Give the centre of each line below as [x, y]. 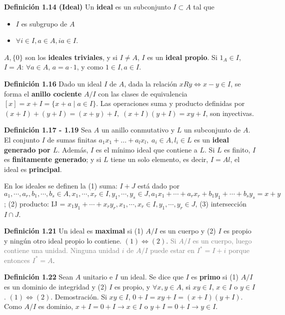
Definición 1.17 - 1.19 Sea [48, 130]
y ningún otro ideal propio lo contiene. [63, 240]
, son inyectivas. [230, 113]
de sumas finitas [72, 139]
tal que [204, 6]
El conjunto [22, 139]
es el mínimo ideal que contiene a [146, 149]
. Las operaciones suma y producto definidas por [170, 103]
